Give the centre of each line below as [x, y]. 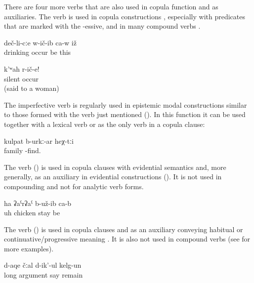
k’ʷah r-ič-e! [22, 68]
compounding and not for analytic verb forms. [74, 186]
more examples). [29, 248]
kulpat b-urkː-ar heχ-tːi [39, 141]
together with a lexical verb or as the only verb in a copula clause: [105, 124]
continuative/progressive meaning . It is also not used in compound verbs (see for [127, 239]
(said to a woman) [32, 88]
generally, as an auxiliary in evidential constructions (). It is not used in [113, 177]
